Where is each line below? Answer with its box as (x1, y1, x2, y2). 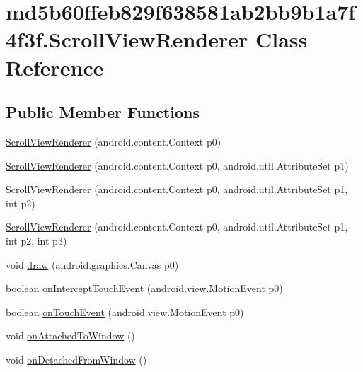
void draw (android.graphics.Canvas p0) (6, 257, 179, 272)
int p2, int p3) (6, 233, 67, 248)
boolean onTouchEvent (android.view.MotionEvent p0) (6, 304, 244, 319)
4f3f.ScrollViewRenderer (6, 25, 248, 54)
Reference (6, 52, 104, 81)
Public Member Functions (6, 101, 200, 123)
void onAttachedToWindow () (6, 328, 135, 343)
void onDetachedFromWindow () (6, 351, 147, 366)
